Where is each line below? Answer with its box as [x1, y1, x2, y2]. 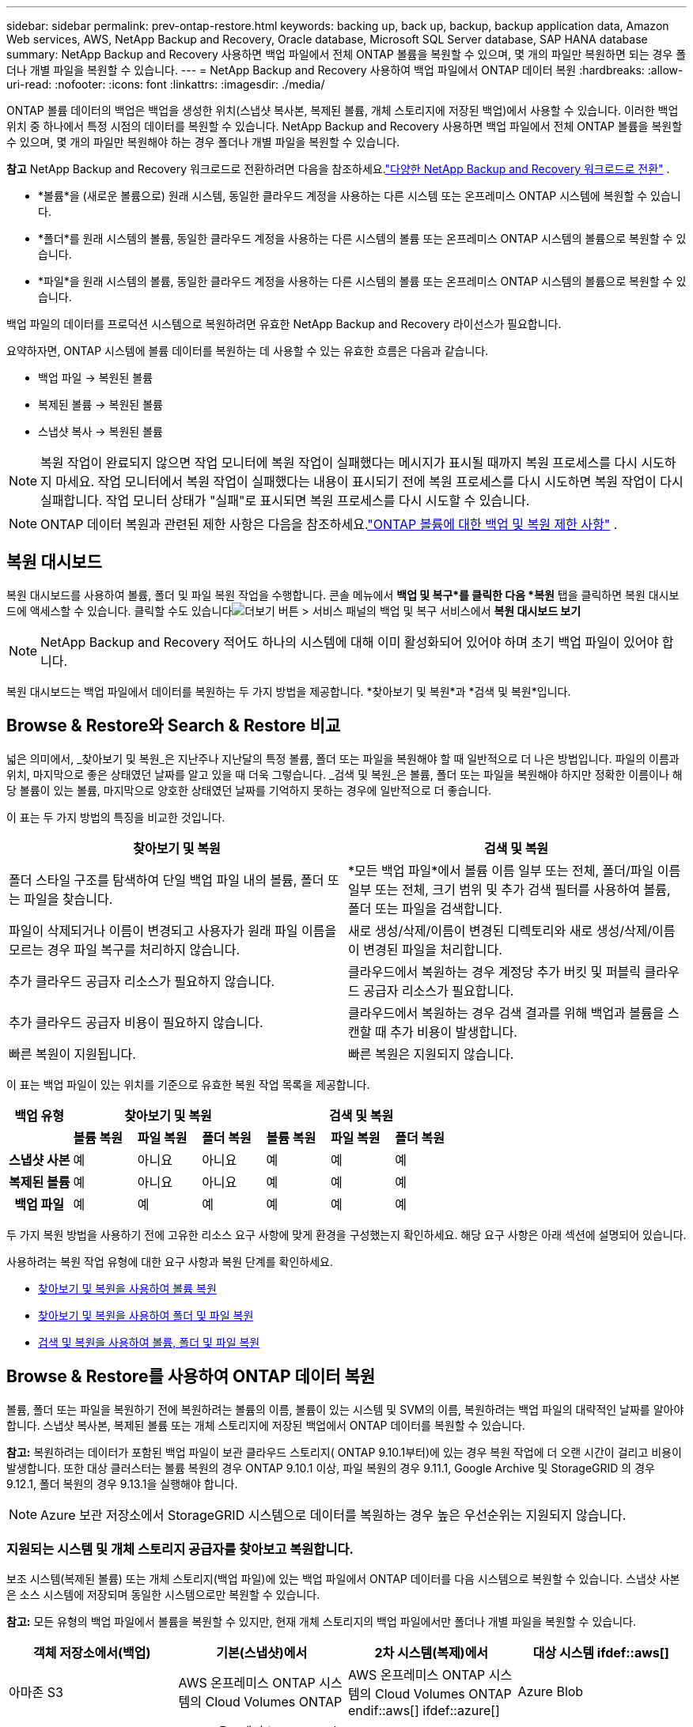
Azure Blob [517, 1684, 584, 1700]
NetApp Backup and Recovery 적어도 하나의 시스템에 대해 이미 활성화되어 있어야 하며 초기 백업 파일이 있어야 [40, 633, 659, 650]
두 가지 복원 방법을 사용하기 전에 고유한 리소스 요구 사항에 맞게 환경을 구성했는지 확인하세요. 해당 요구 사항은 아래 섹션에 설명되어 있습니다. [6, 1227, 687, 1241]
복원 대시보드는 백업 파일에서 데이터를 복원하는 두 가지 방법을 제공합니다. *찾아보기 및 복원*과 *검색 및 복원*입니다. [6, 684, 571, 698]
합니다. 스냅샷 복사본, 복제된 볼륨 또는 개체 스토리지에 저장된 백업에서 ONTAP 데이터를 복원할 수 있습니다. [6, 1418, 525, 1432]
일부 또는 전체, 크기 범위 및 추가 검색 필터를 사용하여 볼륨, [348, 881, 671, 898]
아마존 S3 [9, 1684, 63, 1701]
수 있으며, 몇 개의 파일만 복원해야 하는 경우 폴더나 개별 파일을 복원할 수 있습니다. [6, 135, 400, 149]
